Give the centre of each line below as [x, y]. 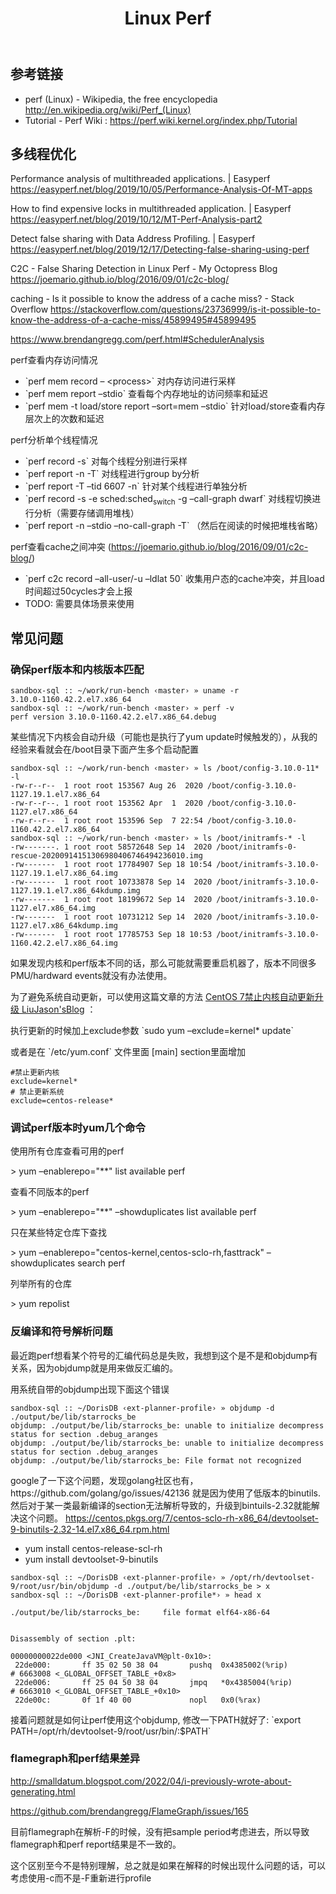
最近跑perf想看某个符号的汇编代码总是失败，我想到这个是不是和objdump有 [164, 1355]
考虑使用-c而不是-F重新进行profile [81, 1878]
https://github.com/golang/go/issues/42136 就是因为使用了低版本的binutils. [165, 1493]
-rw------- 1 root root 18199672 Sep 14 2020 [111, 899]
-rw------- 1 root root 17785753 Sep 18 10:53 [111, 934]
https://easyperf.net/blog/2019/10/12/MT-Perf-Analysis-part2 [136, 219]
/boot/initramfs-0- [257, 847]
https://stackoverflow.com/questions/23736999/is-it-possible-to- [186, 309]
